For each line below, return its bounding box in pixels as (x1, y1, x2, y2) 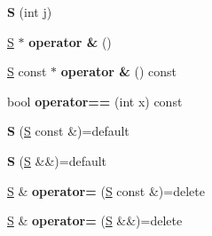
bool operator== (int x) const (7, 91, 183, 110)
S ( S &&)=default (7, 151, 107, 169)
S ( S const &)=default (7, 122, 130, 140)
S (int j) (7, 3, 52, 20)
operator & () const (60, 62, 177, 81)
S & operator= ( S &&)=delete (7, 211, 183, 230)
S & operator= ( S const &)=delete (7, 181, 205, 200)
